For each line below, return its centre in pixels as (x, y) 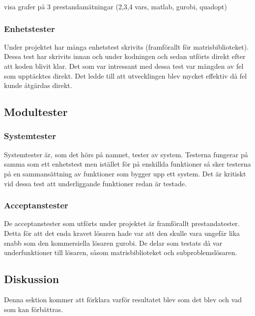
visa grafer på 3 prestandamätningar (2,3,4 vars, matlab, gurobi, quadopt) (115, 6)
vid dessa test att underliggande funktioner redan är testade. (95, 183)
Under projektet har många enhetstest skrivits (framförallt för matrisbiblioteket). (127, 46)
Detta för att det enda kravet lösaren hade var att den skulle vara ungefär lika (122, 233)
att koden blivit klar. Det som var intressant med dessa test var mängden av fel (124, 66)
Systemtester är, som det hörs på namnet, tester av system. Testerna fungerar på (126, 154)
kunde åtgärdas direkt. (38, 85)
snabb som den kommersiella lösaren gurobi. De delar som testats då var (113, 243)
